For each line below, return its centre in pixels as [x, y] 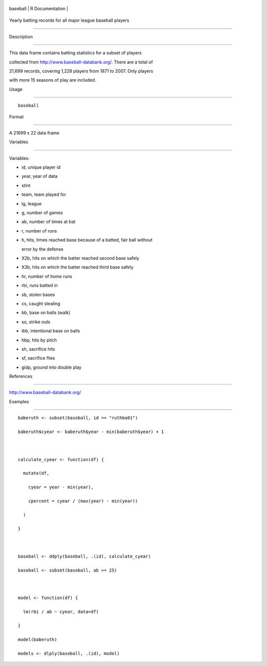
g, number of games [42, 213]
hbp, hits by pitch [39, 340]
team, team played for [44, 194]
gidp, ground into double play [51, 367]
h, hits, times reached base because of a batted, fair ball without [87, 240]
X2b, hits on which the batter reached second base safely [80, 258]
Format [17, 117]
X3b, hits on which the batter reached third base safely [77, 267]
